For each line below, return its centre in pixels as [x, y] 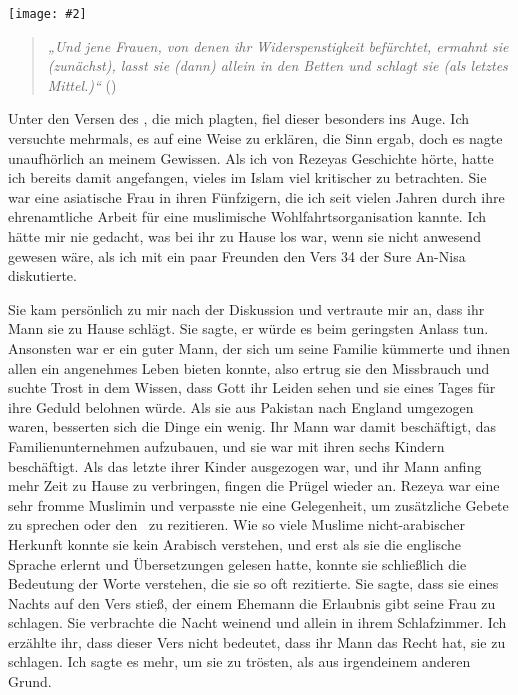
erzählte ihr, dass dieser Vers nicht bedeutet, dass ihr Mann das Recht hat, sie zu [257, 641]
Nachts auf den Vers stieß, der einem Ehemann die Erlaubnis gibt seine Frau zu [252, 602]
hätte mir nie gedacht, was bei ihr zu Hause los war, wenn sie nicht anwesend [244, 236]
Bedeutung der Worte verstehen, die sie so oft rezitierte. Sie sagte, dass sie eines [253, 583]
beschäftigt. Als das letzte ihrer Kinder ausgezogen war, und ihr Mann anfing [245, 465]
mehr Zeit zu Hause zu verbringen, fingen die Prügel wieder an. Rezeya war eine [254, 485]
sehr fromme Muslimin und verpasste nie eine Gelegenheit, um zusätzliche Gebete [258, 504]
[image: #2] [47, 14]
